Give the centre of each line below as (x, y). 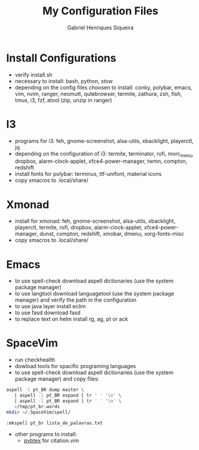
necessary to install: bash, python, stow (64, 81)
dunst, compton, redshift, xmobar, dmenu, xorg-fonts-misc (112, 234)
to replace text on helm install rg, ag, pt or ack (71, 319)
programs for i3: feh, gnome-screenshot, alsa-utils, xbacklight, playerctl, (104, 141)
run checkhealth (35, 360)
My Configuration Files (100, 11)
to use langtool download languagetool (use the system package (94, 294)
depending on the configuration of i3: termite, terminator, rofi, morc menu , (104, 154)
